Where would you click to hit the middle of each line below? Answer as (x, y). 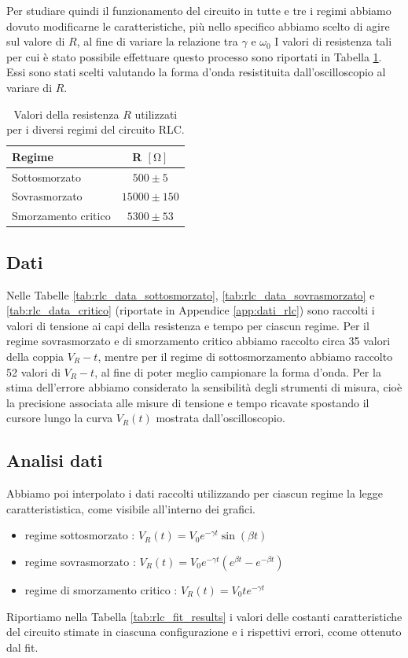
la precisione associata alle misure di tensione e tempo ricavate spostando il (188, 402)
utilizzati (156, 114)
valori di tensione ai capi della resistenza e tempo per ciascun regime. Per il (188, 325)
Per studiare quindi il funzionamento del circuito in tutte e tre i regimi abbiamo (199, 10)
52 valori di (33, 371)
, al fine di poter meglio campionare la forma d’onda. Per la (238, 371)
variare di (29, 87)
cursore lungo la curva (60, 418)
